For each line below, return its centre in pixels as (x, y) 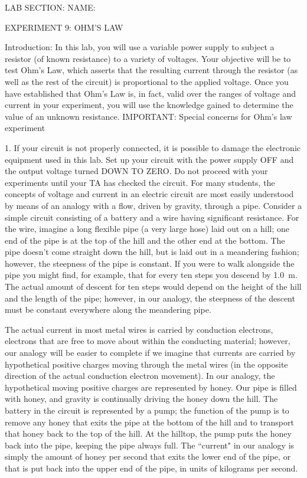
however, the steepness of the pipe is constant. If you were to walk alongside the (150, 263)
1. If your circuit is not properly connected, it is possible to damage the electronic (153, 147)
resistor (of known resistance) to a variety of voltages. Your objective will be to (148, 58)
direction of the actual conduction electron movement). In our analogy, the (140, 376)
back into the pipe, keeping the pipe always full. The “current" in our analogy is (150, 445)
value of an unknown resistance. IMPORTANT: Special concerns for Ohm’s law (148, 116)
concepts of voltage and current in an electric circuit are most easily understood (149, 194)
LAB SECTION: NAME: (50, 7)
